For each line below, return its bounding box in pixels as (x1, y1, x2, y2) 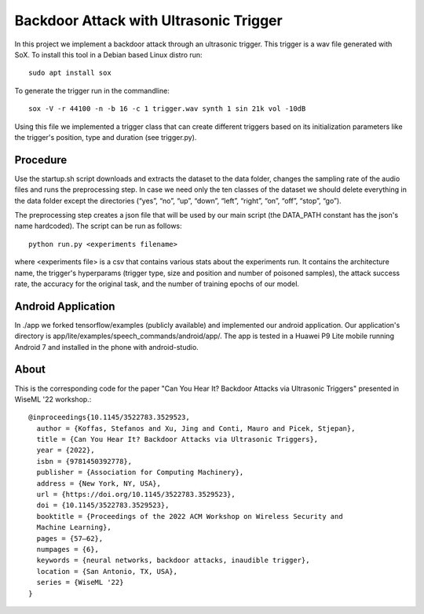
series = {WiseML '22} (36, 578, 124, 587)
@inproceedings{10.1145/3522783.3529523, (28, 413, 190, 422)
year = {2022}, (36, 446, 95, 455)
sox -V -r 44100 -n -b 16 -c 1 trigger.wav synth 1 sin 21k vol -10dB (28, 105, 306, 113)
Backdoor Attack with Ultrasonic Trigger (14, 12, 283, 29)
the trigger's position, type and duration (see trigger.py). (14, 132, 197, 142)
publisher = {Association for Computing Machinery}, (36, 468, 244, 477)
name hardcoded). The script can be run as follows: (14, 221, 182, 231)
